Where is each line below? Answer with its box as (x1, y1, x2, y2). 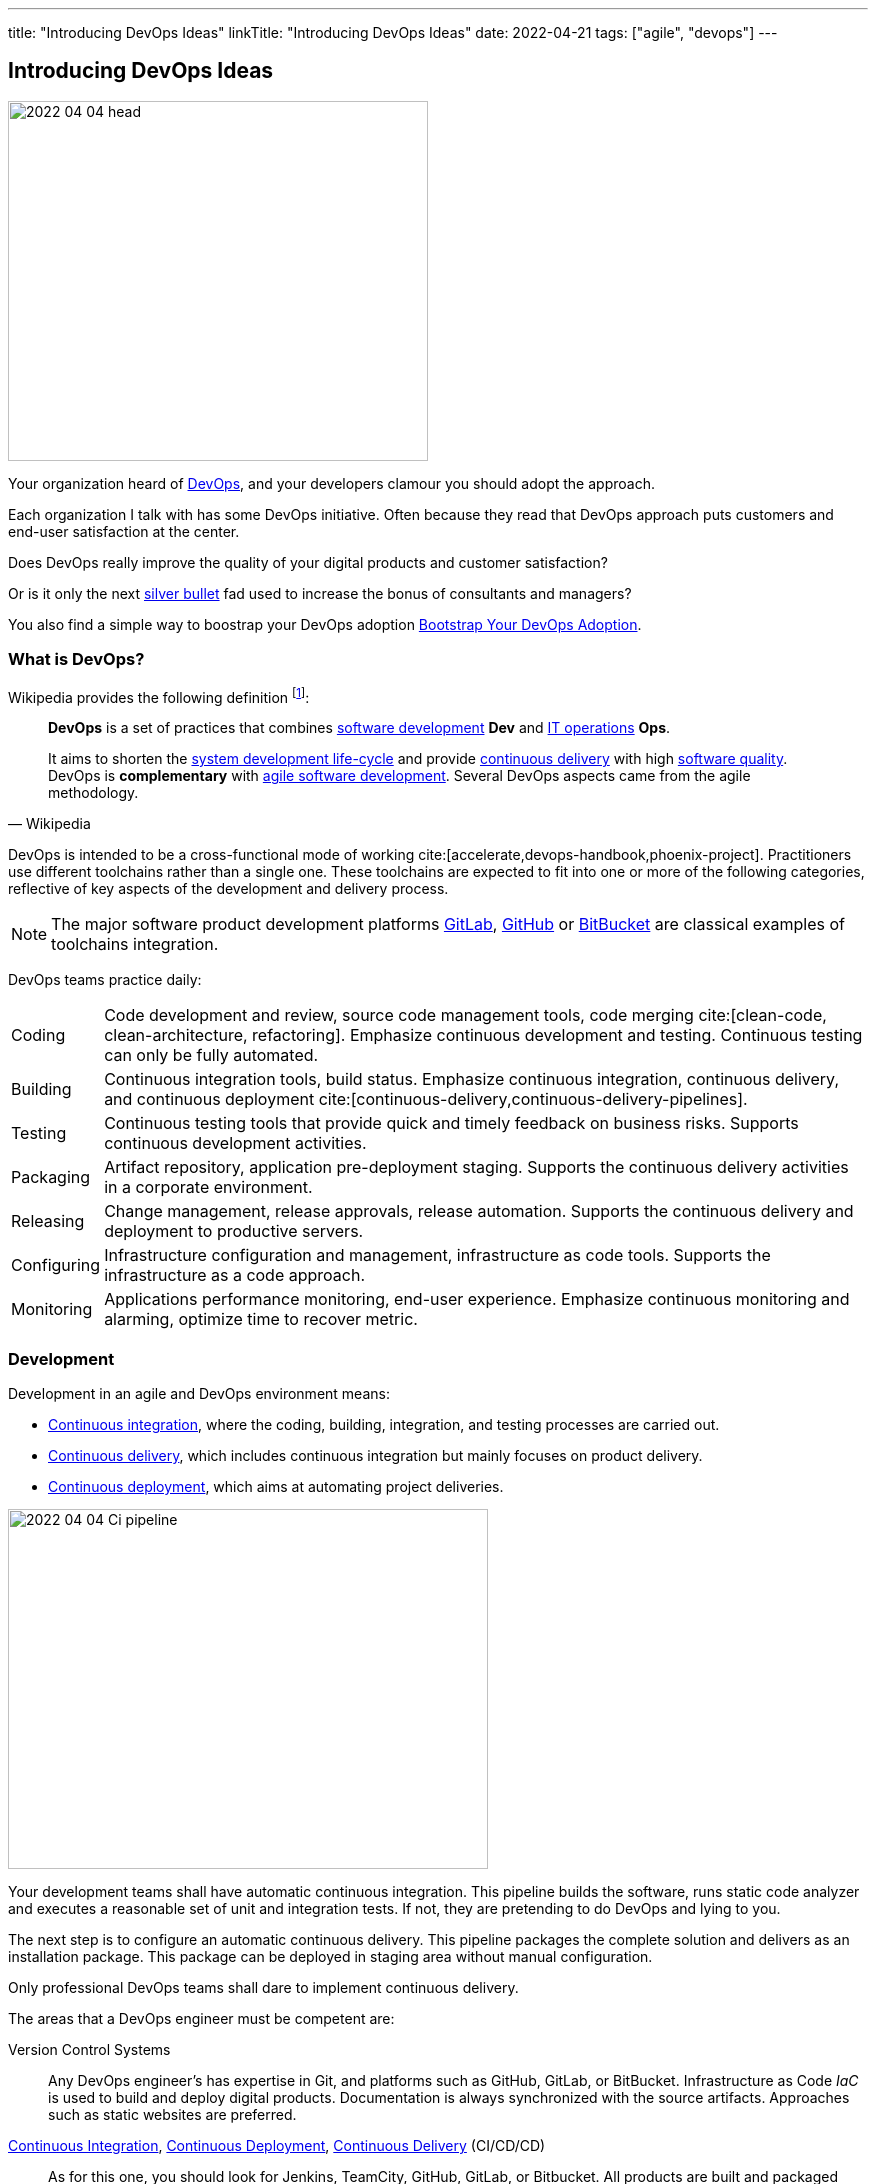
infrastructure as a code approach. (104, 1265, 366, 1286)
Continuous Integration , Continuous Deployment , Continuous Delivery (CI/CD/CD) (8, 2137, 546, 2154)
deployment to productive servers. (104, 1221, 364, 1242)
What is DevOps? (8, 649, 145, 670)
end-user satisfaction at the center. (8, 522, 240, 540)
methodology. (48, 784, 139, 802)
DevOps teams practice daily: (8, 971, 202, 989)
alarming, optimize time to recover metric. (104, 1309, 418, 1330)
